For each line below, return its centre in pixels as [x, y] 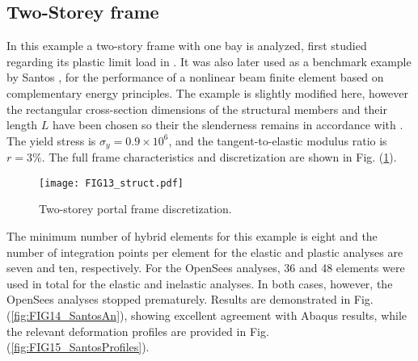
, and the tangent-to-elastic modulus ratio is [278, 140]
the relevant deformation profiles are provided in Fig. [138, 331]
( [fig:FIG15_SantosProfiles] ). [78, 347]
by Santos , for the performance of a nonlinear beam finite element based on [195, 77]
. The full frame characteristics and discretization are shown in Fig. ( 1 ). [219, 157]
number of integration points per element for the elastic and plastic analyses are [205, 252]
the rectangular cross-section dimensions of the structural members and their [197, 109]
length [22, 125]
